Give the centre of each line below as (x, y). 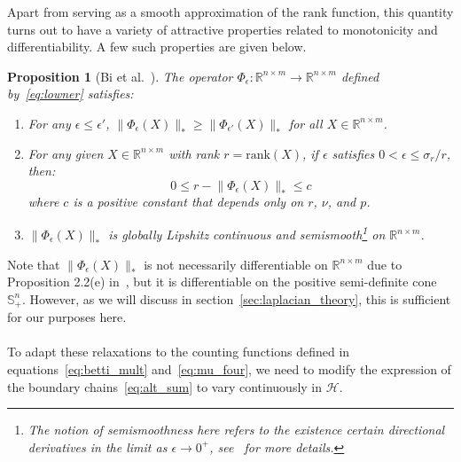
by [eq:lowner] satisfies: (70, 94)
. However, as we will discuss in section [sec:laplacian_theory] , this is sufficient (236, 298)
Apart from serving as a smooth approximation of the (153, 12)
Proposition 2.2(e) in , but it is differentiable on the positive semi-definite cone (222, 282)
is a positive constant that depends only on (188, 201)
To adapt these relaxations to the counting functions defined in (179, 352)
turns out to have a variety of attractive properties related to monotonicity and (223, 29)
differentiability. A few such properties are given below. (157, 47)
